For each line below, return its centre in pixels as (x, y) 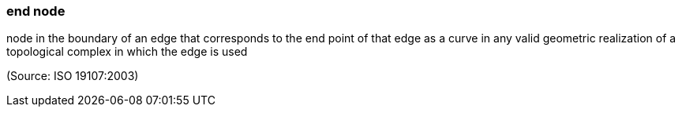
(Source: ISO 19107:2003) (73, 76)
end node (36, 11)
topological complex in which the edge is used (127, 52)
